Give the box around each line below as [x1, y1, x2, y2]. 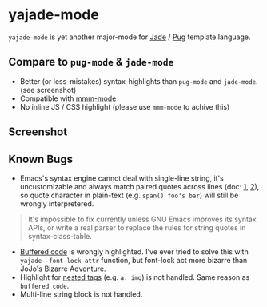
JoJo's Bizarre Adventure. [19, 264, 106, 273]
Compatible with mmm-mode [19, 94, 117, 103]
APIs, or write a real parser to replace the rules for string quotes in [27, 222, 246, 233]
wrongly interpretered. [19, 198, 94, 209]
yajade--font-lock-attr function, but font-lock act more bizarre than [19, 255, 248, 265]
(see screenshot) [19, 85, 77, 94]
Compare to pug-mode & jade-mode [8, 55, 174, 69]
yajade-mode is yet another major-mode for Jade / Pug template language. [8, 32, 251, 42]
